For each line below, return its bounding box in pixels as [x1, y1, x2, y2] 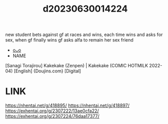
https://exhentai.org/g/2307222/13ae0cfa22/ [5, 108, 99, 114]
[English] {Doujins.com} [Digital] [13, 68, 81, 74]
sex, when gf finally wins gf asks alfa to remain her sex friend [5, 37, 133, 43]
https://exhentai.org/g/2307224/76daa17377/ [5, 113, 100, 119]
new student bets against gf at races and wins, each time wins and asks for [5, 31, 163, 38]
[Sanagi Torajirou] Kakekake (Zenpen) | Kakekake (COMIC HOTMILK [5, 63, 148, 69]
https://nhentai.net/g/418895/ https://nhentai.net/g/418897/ [5, 102, 130, 109]
